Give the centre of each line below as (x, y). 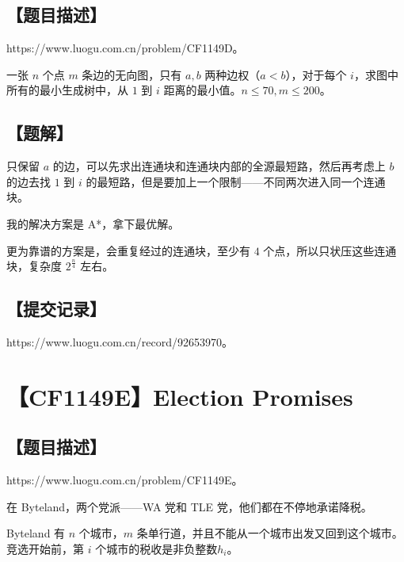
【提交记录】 (56, 309)
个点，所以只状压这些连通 (330, 250)
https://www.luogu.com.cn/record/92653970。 (120, 341)
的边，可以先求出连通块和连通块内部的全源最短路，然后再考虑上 (219, 166)
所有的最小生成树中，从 (67, 90)
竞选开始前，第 (45, 548)
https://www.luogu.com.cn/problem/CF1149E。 (125, 480)
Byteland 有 (36, 533)
